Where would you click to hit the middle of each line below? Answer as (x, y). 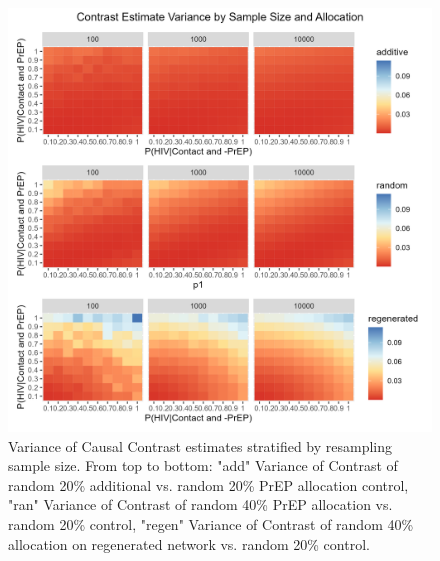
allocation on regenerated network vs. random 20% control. (189, 543)
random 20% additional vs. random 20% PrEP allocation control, (208, 484)
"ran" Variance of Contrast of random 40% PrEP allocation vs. (200, 504)
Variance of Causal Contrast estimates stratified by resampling (200, 445)
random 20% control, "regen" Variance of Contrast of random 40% (211, 523)
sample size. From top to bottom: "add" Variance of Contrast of (203, 465)
